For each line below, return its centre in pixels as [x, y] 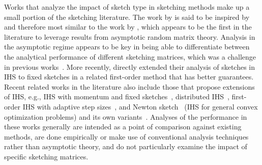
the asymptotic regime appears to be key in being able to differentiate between [127, 47]
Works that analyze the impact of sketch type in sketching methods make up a [127, 7]
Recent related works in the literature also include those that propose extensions [129, 86]
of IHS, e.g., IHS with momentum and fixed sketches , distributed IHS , [117, 97]
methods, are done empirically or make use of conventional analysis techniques [126, 136]
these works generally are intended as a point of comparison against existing [123, 127]
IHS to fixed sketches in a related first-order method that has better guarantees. [129, 77]
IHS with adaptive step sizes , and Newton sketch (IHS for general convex [140, 106]
